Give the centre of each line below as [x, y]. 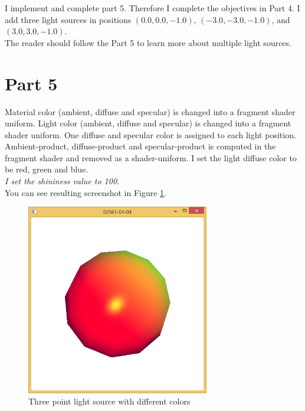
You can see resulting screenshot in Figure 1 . [86, 192]
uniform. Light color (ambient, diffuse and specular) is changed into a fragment [148, 123]
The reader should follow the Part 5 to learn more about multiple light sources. [148, 42]
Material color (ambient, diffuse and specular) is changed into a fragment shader [150, 111]
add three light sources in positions [68, 19]
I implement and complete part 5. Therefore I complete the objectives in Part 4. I [152, 8]
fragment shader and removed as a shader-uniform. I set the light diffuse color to [151, 157]
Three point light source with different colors [109, 401]
